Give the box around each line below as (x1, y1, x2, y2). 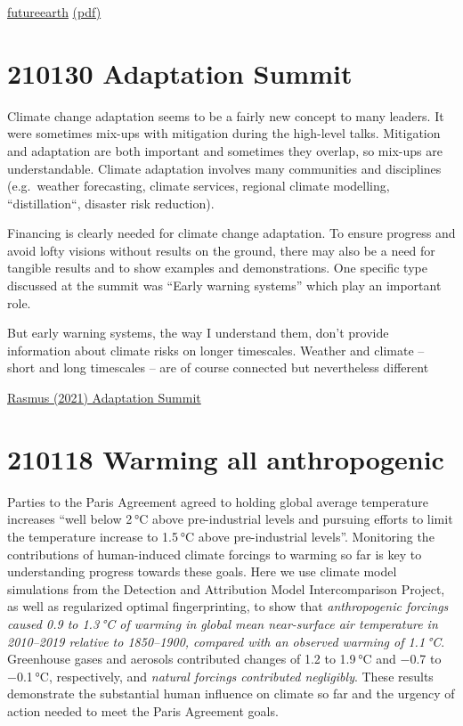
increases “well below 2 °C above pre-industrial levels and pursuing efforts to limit (7, 510, 453, 528)
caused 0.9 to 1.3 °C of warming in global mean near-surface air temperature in (7, 614, 438, 632)
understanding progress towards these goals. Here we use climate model (7, 562, 397, 581)
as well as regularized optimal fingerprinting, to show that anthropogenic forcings (7, 597, 449, 616)
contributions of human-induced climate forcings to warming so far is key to (7, 544, 422, 563)
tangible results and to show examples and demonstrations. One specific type (7, 258, 427, 277)
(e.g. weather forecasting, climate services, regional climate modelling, (7, 176, 390, 195)
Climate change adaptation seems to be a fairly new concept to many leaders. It (7, 106, 444, 125)
